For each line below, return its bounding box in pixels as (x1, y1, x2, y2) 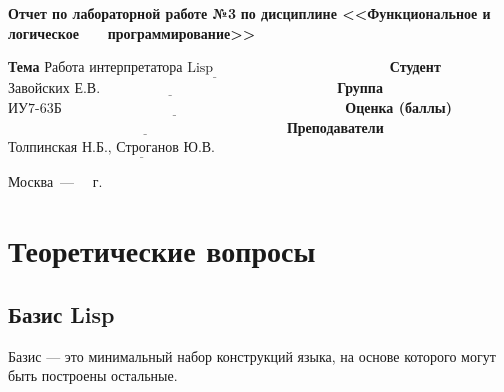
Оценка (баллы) (345, 97, 453, 117)
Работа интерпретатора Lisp (44, 61, 214, 76)
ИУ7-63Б (8, 102, 62, 116)
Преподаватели (286, 116, 384, 137)
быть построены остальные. (8, 365, 178, 386)
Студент (389, 56, 441, 77)
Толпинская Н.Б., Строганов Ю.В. (8, 141, 216, 156)
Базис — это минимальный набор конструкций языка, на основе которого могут (8, 345, 496, 366)
